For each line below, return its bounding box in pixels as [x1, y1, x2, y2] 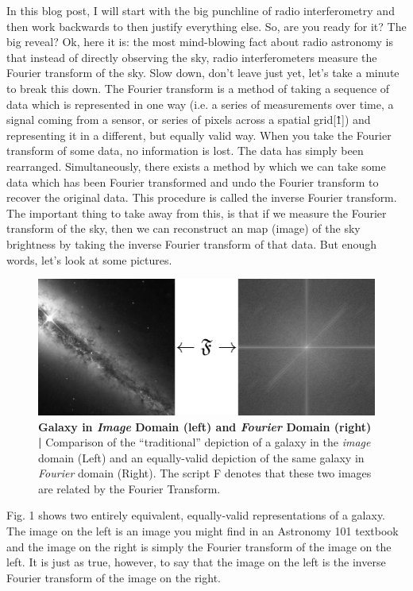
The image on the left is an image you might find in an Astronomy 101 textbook [6, 523, 399, 539]
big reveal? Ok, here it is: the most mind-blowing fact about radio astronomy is [6, 33, 393, 50]
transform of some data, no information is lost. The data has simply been [6, 142, 364, 159]
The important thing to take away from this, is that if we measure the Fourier [6, 204, 387, 221]
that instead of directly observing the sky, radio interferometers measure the [6, 48, 377, 65]
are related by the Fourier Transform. [38, 480, 221, 496]
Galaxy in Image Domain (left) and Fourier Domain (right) [38, 418, 372, 435]
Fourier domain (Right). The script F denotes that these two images [38, 465, 372, 481]
